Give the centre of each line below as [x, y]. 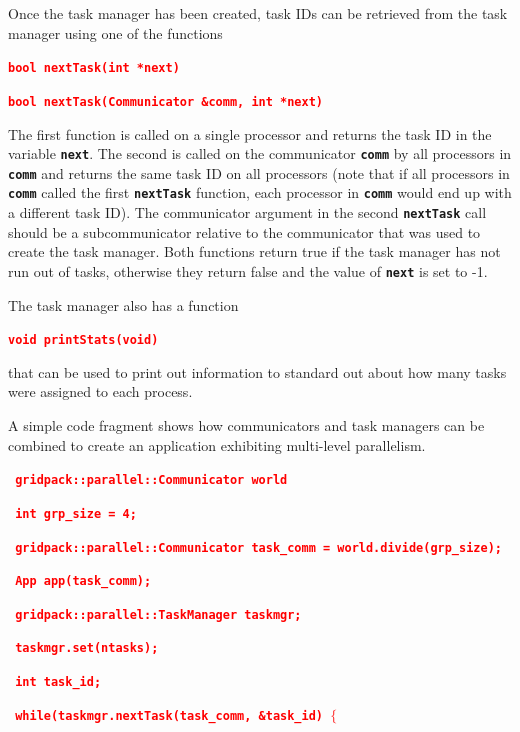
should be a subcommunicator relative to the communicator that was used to [244, 231]
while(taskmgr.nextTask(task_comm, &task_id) [169, 715]
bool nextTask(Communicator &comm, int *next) [165, 101]
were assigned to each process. [100, 391]
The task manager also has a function [123, 304]
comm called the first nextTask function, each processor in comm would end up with [260, 192]
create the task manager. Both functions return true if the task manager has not [254, 251]
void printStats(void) [83, 340]
